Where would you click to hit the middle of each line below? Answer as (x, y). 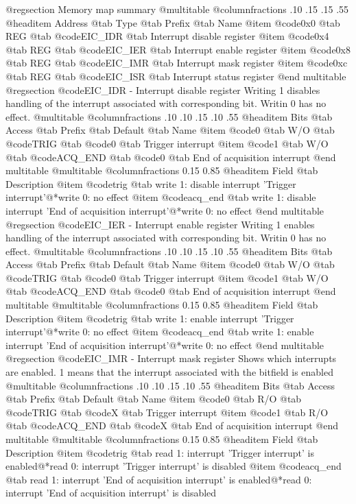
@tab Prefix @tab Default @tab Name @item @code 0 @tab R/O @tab (154, 399)
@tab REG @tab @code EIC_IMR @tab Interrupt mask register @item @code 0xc (177, 63)
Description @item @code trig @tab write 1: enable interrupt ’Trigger (150, 318)
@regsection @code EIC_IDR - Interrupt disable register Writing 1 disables (163, 89)
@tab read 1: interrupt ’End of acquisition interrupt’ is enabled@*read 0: (159, 479)
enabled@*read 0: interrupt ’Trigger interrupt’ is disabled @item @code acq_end (174, 466)
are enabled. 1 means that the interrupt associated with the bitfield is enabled (169, 372)
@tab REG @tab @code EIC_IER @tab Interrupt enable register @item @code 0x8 (178, 49)
